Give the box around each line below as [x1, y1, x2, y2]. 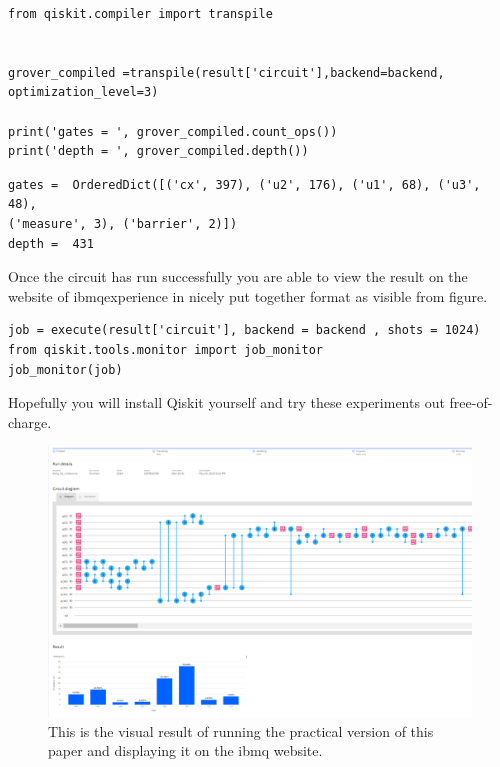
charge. [8, 411, 52, 432]
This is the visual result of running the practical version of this [48, 720, 434, 741]
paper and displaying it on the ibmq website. [48, 740, 323, 761]
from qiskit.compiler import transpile [8, 7, 273, 21]
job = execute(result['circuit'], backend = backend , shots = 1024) [8, 323, 481, 338]
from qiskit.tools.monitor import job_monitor [8, 342, 323, 357]
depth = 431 [8, 236, 94, 251]
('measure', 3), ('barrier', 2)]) [8, 216, 238, 231]
